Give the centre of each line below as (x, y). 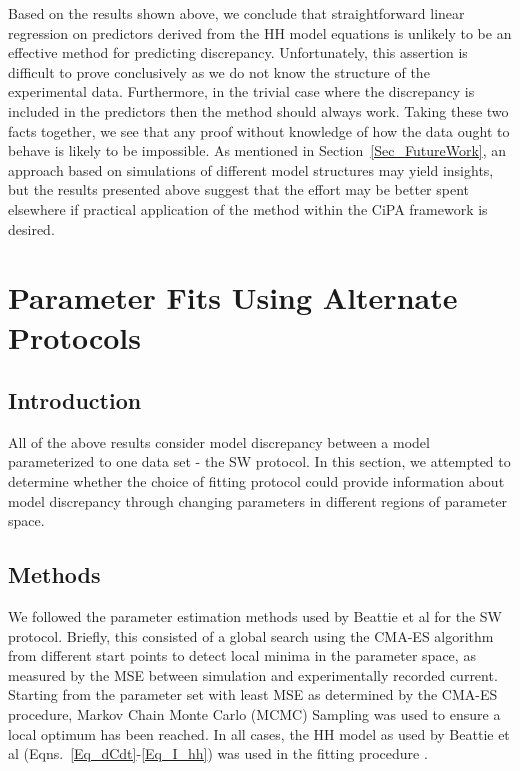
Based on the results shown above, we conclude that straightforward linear (236, 13)
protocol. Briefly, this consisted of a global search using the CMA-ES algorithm (251, 635)
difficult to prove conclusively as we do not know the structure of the (219, 71)
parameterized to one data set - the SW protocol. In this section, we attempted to (259, 461)
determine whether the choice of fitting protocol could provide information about (256, 481)
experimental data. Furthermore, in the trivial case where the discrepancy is (241, 91)
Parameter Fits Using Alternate (233, 297)
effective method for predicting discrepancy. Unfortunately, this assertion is (238, 52)
